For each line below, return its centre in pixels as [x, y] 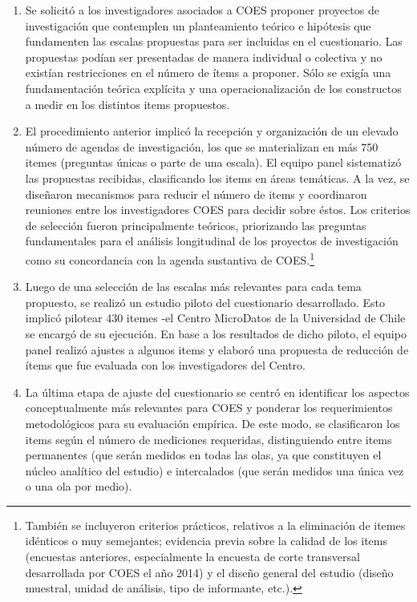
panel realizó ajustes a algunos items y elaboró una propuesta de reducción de [217, 349]
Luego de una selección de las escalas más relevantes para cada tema [193, 287]
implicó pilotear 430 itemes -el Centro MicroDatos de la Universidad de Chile [215, 318]
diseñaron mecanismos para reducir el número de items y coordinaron [196, 194]
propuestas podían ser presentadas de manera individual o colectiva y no [204, 57]
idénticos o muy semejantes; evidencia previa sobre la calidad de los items [206, 541]
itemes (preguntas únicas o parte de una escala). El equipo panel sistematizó [213, 162]
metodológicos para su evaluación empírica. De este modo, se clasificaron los [213, 423]
